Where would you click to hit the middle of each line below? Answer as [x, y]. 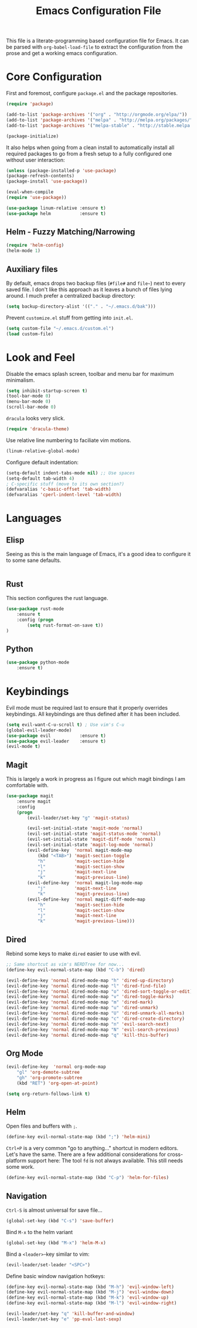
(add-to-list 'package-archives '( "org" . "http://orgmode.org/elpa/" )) [97, 114]
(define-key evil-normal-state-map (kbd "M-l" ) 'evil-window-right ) [91, 1303]
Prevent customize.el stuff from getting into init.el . [69, 318]
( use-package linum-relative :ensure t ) [56, 208]
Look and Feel [40, 357]
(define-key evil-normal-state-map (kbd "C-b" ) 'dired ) [76, 970]
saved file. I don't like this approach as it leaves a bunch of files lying [89, 289]
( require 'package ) [30, 104]
